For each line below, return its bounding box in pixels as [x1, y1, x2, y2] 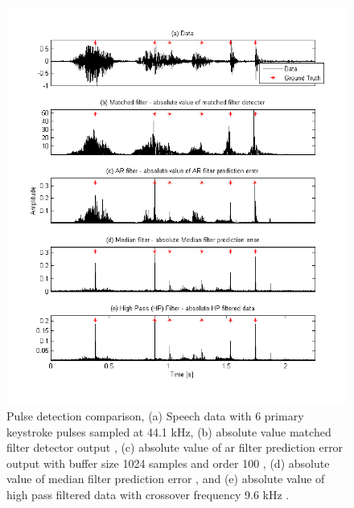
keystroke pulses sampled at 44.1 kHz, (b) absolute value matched [6, 423, 331, 440]
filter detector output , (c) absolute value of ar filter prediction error [6, 439, 344, 456]
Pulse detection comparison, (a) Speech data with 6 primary [6, 407, 304, 424]
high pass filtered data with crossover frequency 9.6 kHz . [6, 485, 290, 502]
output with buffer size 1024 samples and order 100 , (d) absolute [6, 454, 330, 471]
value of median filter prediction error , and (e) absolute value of [6, 470, 325, 487]
